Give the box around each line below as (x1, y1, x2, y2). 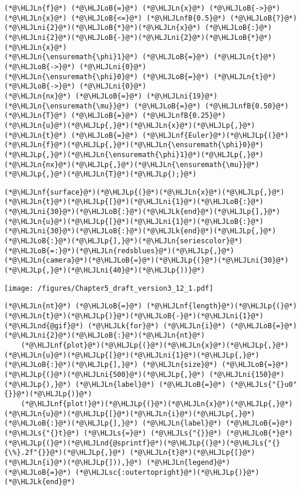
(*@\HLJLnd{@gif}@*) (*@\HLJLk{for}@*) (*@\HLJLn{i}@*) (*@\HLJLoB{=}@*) (4, 321, 297, 330)
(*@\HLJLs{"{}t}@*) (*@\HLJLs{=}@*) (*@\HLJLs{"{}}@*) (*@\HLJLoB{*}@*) (4, 428, 293, 437)
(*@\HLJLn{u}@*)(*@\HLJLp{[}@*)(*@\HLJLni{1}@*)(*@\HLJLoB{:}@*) (4, 217, 264, 226)
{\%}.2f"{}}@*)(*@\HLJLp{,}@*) (4, 448, 126, 457)
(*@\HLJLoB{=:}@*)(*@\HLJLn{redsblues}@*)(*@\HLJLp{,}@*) (4, 246, 234, 255)
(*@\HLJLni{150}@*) (209, 370, 285, 379)
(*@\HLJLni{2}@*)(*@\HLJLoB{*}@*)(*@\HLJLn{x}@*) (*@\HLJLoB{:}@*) (4, 23, 272, 32)
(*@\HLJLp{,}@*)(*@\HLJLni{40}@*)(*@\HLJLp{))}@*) (4, 266, 205, 275)
